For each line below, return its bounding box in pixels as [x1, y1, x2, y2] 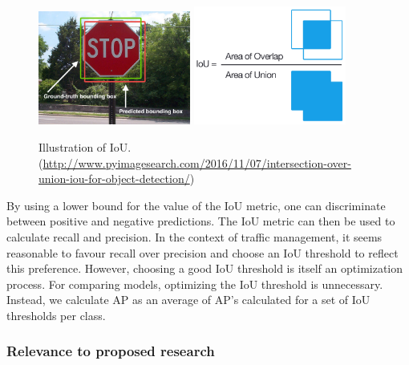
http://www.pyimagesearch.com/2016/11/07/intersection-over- [43, 154, 351, 171]
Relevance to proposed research [6, 341, 215, 361]
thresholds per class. [6, 306, 106, 323]
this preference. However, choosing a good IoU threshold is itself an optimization [6, 260, 403, 277]
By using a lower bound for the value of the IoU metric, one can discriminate [6, 197, 386, 213]
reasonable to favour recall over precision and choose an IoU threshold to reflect [6, 244, 399, 261]
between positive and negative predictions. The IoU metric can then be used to [6, 213, 395, 229]
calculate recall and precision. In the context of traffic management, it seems [6, 228, 383, 245]
